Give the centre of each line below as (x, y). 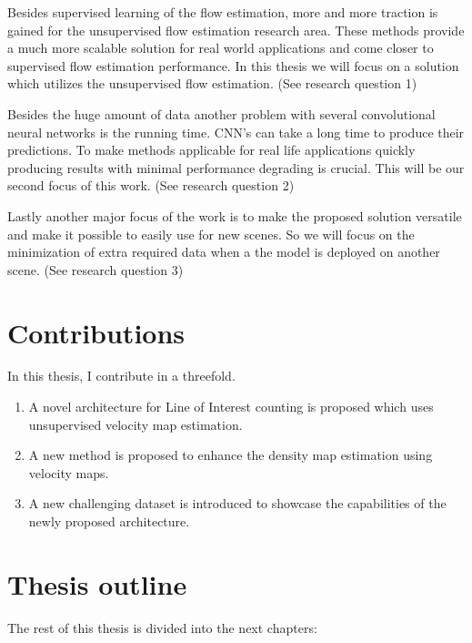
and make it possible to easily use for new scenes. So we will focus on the (211, 234)
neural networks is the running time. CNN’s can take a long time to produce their (236, 132)
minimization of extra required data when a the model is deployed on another (224, 252)
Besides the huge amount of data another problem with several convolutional (221, 113)
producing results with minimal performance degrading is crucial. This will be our (236, 167)
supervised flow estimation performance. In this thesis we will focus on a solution (233, 65)
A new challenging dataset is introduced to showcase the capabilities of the (237, 503)
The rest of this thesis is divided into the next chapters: (162, 627)
